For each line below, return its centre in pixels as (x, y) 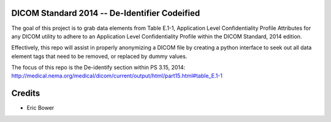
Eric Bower (40, 108)
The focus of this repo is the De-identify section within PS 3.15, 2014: (98, 68)
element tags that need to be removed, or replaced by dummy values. (99, 56)
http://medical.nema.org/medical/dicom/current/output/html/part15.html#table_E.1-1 (117, 76)
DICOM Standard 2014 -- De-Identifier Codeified (106, 13)
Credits (26, 94)
